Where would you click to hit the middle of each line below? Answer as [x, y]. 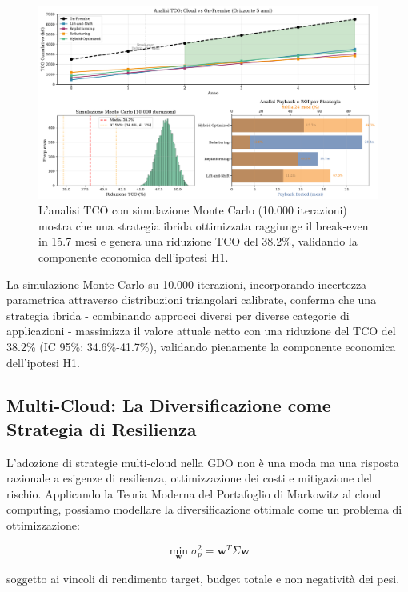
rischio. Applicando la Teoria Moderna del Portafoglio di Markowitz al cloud [194, 493]
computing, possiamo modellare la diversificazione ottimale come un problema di [204, 509]
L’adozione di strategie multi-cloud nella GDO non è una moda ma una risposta [203, 462]
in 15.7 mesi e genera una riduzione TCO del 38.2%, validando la [198, 241]
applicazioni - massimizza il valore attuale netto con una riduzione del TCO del [201, 331]
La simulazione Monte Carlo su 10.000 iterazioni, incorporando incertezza [187, 284]
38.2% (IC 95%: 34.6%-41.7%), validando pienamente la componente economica [201, 346]
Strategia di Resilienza [102, 428]
